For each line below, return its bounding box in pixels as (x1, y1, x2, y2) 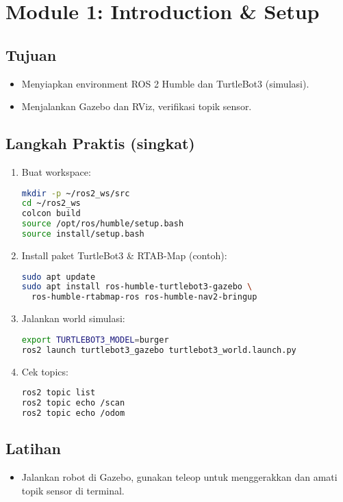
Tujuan (5, 44, 57, 65)
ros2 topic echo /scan (21, 397, 125, 408)
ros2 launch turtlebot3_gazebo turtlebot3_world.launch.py (21, 345, 296, 355)
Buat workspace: (21, 164, 91, 179)
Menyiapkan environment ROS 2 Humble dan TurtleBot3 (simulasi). (21, 76, 309, 90)
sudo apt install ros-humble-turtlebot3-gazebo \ (21, 282, 253, 292)
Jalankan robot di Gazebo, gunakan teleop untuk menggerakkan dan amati (21, 469, 338, 484)
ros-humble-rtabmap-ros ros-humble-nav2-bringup (31, 292, 257, 302)
